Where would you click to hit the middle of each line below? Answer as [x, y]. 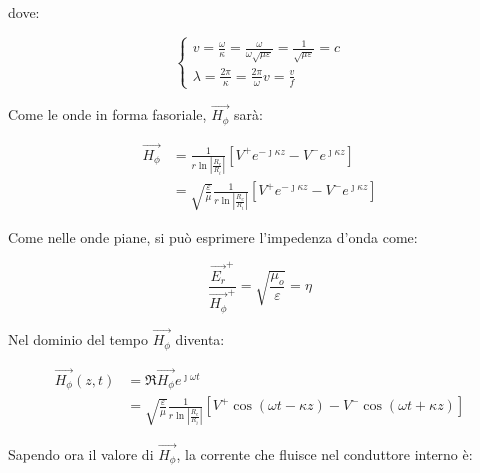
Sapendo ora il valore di [81, 453]
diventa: [200, 339]
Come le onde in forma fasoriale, [107, 114]
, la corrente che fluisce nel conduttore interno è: [324, 453]
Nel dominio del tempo [78, 339]
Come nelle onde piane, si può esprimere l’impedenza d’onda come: [213, 236]
